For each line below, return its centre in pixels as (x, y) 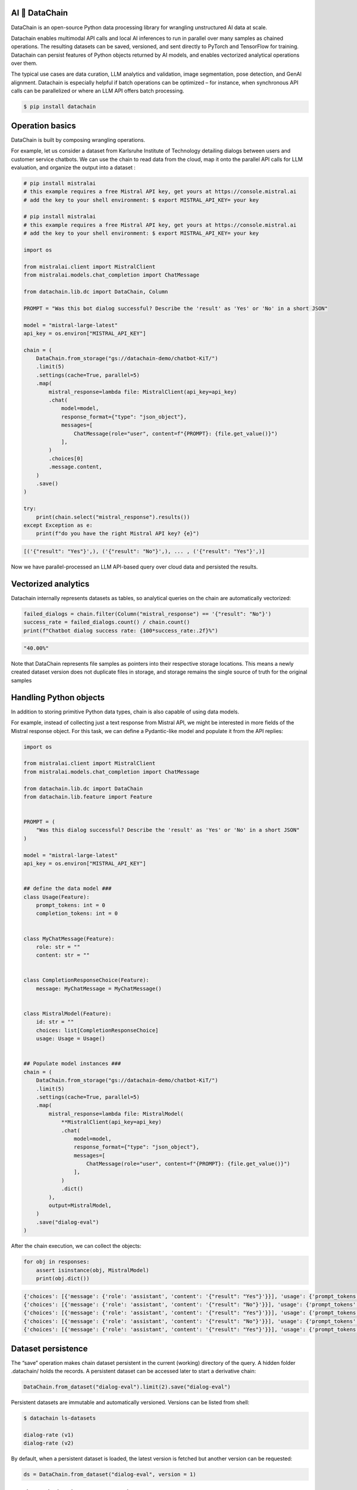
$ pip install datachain (60, 107)
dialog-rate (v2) (49, 1443)
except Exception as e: (58, 525)
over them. (24, 63)
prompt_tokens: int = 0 (71, 905)
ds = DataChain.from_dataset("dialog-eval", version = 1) (110, 1475)
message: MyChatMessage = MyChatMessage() (99, 988)
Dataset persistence (49, 1348)
